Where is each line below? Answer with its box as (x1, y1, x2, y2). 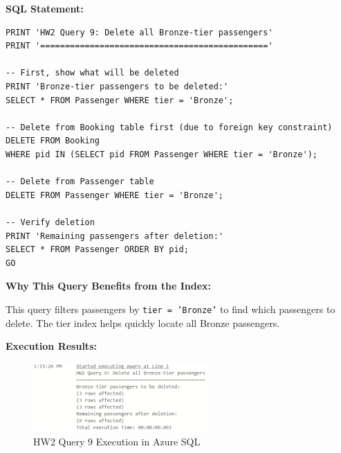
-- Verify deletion (6, 217, 95, 227)
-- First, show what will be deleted (6, 68, 179, 78)
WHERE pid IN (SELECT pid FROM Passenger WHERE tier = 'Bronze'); (6, 149, 318, 159)
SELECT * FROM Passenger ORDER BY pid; (6, 245, 189, 255)
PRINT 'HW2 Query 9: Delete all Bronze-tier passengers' (6, 27, 273, 37)
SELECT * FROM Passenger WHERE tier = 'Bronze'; (6, 95, 234, 105)
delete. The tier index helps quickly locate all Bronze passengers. (6, 315, 280, 330)
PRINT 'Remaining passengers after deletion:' (6, 231, 223, 241)
